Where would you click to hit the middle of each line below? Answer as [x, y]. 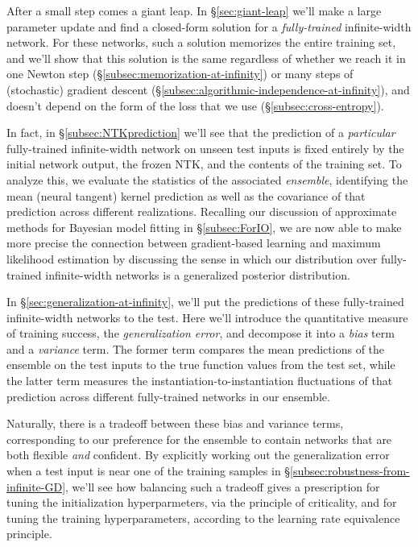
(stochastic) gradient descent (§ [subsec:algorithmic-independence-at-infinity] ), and [208, 89]
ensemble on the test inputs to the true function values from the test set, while [201, 365]
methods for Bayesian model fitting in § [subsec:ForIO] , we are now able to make [204, 227]
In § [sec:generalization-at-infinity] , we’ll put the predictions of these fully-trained [205, 302]
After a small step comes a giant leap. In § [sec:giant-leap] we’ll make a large [194, 10]
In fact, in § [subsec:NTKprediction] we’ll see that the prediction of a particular [201, 133]
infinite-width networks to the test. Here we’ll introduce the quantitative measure [207, 317]
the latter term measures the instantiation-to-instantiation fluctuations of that [200, 381]
